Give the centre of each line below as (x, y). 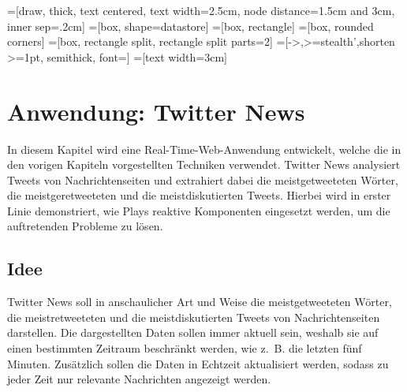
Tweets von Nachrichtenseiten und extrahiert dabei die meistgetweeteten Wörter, (203, 179)
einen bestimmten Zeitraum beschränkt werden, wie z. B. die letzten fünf (185, 348)
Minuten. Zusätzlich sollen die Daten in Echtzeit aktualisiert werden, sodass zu (198, 363)
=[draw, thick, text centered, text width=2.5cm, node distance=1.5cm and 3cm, (201, 10)
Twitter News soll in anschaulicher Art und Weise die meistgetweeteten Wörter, (200, 302)
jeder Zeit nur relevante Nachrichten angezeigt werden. (139, 379)
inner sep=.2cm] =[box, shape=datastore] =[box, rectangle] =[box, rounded (190, 26)
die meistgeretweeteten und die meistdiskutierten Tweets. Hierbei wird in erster (199, 195)
